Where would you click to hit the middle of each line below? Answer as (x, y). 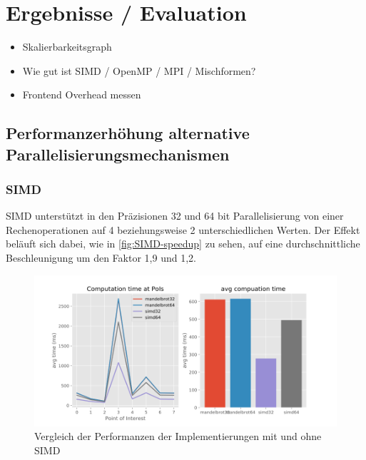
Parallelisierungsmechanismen (118, 154)
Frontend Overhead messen (82, 94)
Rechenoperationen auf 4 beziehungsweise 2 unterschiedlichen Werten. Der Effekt (183, 229)
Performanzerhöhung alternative (128, 133)
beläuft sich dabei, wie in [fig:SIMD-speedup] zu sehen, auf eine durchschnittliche (183, 244)
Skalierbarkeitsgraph (67, 47)
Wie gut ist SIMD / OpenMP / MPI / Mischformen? (139, 70)
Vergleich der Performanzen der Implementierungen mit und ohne (178, 436)
